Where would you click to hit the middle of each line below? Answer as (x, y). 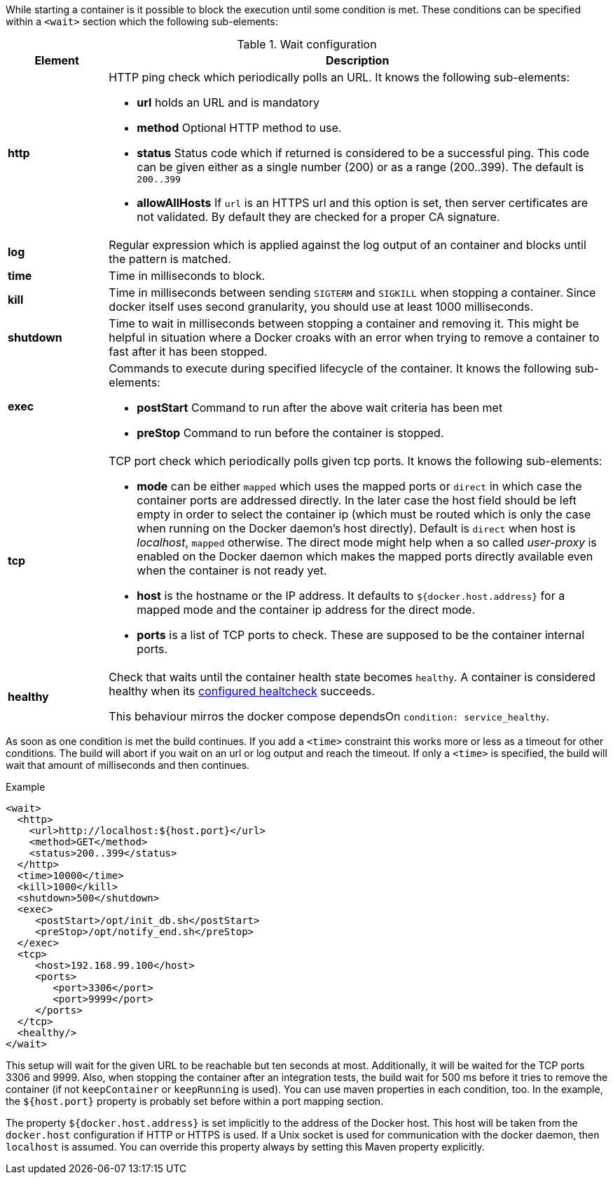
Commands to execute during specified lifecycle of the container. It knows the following (340, 368)
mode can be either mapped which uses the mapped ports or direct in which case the (359, 486)
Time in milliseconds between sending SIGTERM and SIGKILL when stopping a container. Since (352, 293)
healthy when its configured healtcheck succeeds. (242, 691)
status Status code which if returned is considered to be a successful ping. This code (363, 153)
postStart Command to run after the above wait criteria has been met (320, 408)
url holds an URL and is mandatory (228, 102)
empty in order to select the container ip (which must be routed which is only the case (364, 514)
